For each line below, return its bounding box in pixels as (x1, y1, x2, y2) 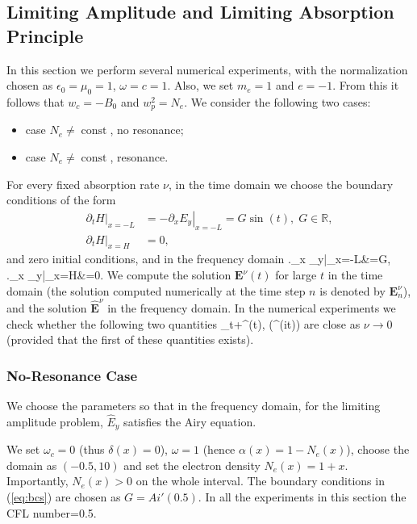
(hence (202, 441, 236, 458)
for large (275, 266, 317, 283)
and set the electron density (123, 456, 261, 473)
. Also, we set (167, 77, 234, 94)
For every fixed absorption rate (6, 175, 160, 192)
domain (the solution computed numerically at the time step (6, 282, 306, 299)
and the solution (6, 299, 87, 316)
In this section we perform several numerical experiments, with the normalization (6, 61, 408, 78)
